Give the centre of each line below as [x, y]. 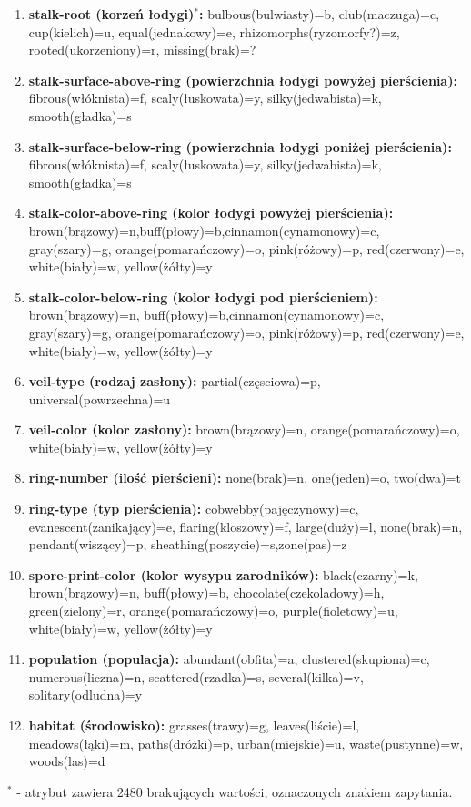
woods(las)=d [67, 761]
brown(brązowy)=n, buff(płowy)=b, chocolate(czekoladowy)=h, [206, 592]
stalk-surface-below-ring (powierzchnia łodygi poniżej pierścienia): [240, 146]
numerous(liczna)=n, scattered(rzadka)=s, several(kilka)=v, [196, 676]
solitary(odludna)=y [85, 695]
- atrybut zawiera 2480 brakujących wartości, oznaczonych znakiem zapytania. [235, 791]
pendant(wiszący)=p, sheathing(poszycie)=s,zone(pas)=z [188, 544]
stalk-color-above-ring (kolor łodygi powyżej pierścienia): [211, 213]
